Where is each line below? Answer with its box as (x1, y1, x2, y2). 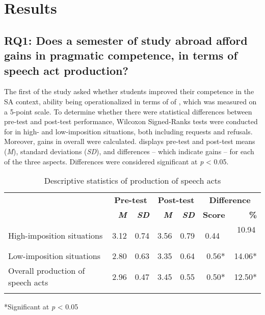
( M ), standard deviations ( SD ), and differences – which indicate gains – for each (4, 146, 254, 156)
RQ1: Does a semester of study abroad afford (4, 32, 248, 48)
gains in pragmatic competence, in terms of (4, 47, 237, 63)
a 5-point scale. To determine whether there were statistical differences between (4, 106, 252, 117)
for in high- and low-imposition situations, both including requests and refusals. (4, 126, 253, 136)
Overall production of (8, 265, 85, 277)
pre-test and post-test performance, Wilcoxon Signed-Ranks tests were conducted (4, 116, 258, 127)
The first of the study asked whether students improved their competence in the (4, 86, 254, 97)
